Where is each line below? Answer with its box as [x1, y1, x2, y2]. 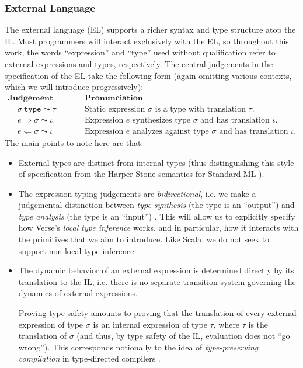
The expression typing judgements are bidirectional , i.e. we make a [18, 187, 256, 199]
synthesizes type [133, 116, 191, 124]
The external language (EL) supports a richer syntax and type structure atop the [5, 23, 296, 36]
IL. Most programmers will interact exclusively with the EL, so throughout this [5, 34, 289, 47]
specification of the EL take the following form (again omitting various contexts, [5, 69, 292, 81]
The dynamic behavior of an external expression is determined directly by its [18, 264, 294, 276]
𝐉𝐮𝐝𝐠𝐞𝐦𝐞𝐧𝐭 [8, 93, 54, 102]
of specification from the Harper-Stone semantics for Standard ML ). [18, 168, 264, 180]
